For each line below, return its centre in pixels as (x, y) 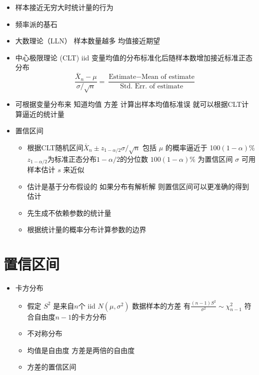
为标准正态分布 (72, 159)
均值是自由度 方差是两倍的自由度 (81, 350)
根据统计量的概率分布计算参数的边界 (87, 229)
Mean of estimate (168, 77)
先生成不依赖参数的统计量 (69, 212)
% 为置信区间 (211, 159)
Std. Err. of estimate (152, 87)
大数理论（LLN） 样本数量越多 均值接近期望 (88, 41)
